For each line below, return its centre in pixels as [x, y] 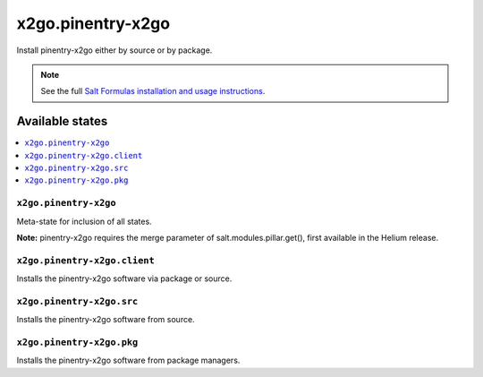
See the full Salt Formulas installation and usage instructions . [153, 91]
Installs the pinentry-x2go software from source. [106, 320]
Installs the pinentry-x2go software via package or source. [124, 278]
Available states [62, 121]
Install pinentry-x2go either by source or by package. [114, 50]
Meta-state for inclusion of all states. [84, 221]
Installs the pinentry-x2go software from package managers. [128, 360]
